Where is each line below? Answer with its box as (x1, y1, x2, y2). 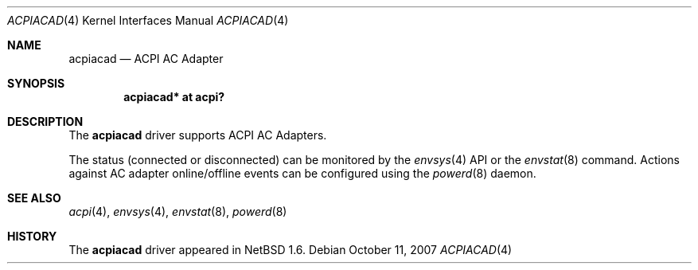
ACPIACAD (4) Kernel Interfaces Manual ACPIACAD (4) (7, 14, 289, 27)
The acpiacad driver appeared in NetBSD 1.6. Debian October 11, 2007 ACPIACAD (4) (68, 243, 513, 256)
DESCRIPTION (7, 115, 84, 128)
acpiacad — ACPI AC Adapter (68, 52, 224, 65)
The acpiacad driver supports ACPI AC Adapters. (68, 128, 327, 142)
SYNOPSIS (7, 76, 65, 90)
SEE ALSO (7, 191, 61, 205)
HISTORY (7, 229, 57, 243)
